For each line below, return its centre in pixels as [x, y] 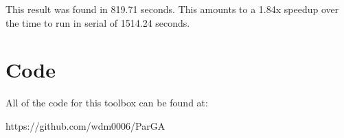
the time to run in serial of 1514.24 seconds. [98, 22]
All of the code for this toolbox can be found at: [107, 103]
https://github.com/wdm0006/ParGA [85, 125]
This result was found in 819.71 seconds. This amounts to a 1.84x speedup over [172, 9]
